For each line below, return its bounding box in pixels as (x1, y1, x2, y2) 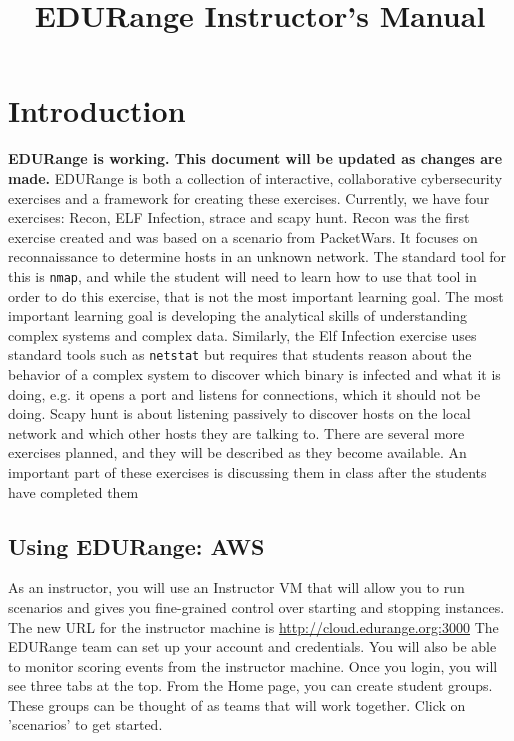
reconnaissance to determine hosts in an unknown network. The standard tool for (8, 246, 506, 267)
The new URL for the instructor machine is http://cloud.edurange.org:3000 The (8, 616, 499, 637)
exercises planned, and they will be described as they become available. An (8, 442, 467, 463)
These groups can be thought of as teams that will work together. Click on (8, 694, 466, 715)
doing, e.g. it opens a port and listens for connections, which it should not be (8, 383, 481, 404)
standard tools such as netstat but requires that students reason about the (8, 344, 472, 365)
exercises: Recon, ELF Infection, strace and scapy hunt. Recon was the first (8, 207, 470, 228)
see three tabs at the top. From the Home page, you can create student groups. (8, 675, 493, 696)
